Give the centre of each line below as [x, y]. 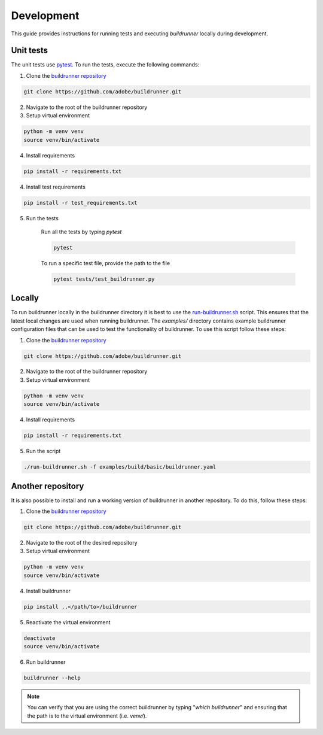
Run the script [43, 451]
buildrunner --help [52, 678]
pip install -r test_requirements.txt [80, 203]
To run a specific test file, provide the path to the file [106, 263]
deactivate [39, 638]
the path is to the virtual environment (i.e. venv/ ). [87, 716]
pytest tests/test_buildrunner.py [104, 279]
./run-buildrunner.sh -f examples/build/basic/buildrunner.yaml [120, 467]
